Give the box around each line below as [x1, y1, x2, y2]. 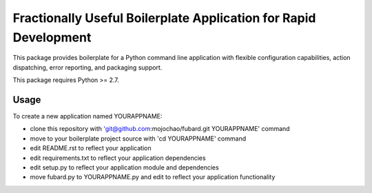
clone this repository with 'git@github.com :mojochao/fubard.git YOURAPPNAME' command [30, 125, 290, 133]
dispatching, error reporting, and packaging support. [12, 63, 163, 72]
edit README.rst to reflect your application [30, 144, 152, 152]
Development [12, 30, 92, 45]
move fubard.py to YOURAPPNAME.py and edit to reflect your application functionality [30, 173, 276, 181]
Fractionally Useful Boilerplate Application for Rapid [12, 10, 316, 26]
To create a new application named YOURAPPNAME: [12, 112, 163, 121]
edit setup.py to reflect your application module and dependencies [30, 163, 220, 172]
